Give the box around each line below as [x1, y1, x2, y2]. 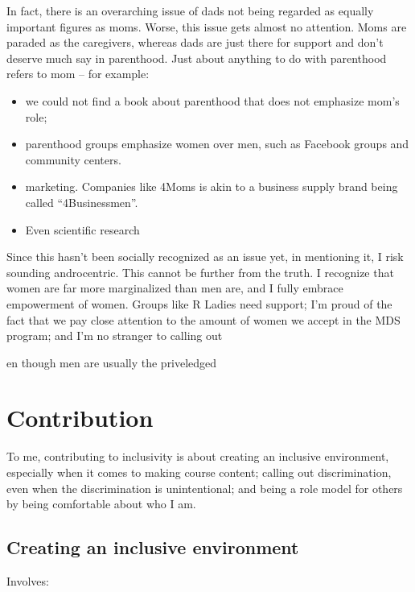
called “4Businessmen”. [25, 193, 138, 210]
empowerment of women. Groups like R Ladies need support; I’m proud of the [6, 295, 392, 312]
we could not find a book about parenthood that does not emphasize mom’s [25, 92, 400, 109]
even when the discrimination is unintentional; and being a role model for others [6, 479, 403, 496]
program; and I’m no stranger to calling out [6, 327, 223, 344]
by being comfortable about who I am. [6, 495, 196, 512]
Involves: [6, 572, 49, 589]
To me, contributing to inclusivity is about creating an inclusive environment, [6, 448, 389, 465]
